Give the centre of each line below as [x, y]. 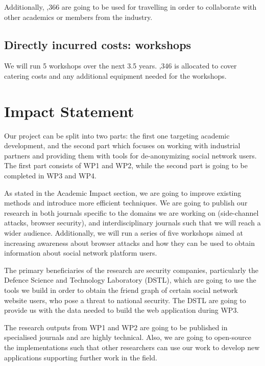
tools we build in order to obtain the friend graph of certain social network [121, 290]
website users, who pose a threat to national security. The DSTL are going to [125, 300]
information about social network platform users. [81, 253]
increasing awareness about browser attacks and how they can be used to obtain [129, 243]
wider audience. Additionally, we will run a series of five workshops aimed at [124, 233]
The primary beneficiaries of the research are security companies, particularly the [131, 270]
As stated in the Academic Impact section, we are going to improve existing [123, 192]
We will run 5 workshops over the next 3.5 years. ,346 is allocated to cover [121, 66]
